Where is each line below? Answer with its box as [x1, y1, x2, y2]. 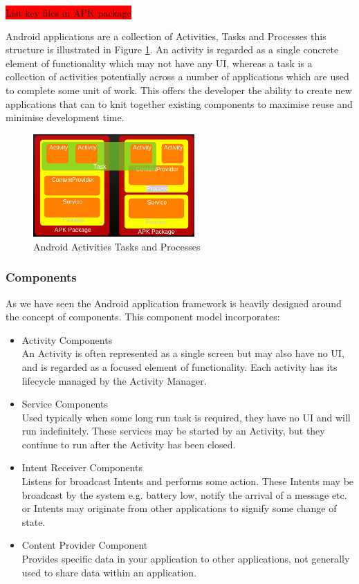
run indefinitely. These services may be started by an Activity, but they [21, 423, 325, 438]
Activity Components [21, 332, 113, 347]
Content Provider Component [21, 538, 148, 552]
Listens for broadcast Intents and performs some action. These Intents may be [21, 474, 354, 489]
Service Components [21, 396, 108, 411]
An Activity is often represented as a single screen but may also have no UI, [21, 346, 344, 361]
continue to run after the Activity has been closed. [21, 437, 236, 451]
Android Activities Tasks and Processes [33, 239, 201, 253]
